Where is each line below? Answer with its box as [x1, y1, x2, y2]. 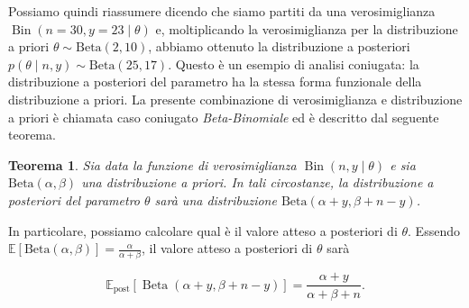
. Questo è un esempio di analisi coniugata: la [168, 54, 419, 73]
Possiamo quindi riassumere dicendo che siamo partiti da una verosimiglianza [8, 2, 436, 20]
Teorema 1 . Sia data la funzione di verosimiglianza [8, 155, 297, 174]
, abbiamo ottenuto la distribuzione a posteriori [148, 37, 410, 56]
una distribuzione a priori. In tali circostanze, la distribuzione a [81, 173, 434, 192]
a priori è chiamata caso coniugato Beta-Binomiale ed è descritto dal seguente [8, 107, 439, 126]
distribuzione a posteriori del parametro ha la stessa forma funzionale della [8, 72, 422, 91]
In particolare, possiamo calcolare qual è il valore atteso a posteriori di [8, 221, 398, 240]
